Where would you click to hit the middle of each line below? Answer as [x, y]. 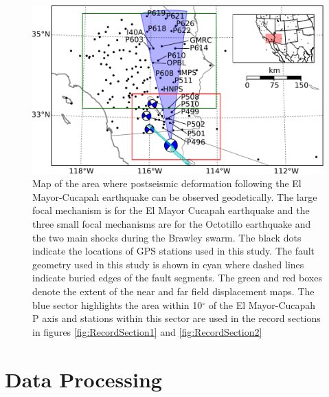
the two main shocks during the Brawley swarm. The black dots [167, 237]
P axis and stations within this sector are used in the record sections [177, 318]
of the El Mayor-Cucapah [262, 304]
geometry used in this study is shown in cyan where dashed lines [168, 264]
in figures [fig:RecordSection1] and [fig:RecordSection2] [147, 331]
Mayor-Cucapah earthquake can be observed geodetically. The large [175, 196]
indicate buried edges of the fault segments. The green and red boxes [177, 278]
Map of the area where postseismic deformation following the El [167, 183]
